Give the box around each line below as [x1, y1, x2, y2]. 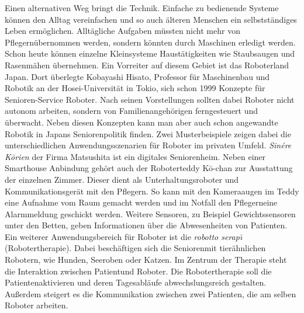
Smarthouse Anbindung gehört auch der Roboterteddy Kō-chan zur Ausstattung [5, 162, 293, 174]
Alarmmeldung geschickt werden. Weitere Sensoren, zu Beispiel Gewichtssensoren [5, 207, 296, 220]
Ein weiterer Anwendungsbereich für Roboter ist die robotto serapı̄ [5, 230, 243, 242]
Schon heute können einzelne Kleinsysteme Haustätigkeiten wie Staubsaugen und [5, 47, 295, 60]
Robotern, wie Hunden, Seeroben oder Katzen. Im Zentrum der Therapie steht [5, 253, 287, 266]
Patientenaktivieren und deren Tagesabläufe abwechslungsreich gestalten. [5, 276, 267, 288]
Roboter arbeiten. [5, 299, 68, 311]
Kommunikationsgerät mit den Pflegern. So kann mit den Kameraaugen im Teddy [5, 185, 299, 197]
